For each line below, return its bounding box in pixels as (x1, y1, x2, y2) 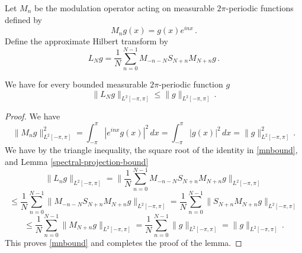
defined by (5, 13, 43, 25)
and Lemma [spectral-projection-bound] (5, 155, 149, 167)
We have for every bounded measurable (5, 77, 147, 90)
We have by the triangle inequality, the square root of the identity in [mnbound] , (5, 144, 298, 156)
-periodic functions (226, 2, 294, 14)
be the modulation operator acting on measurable (34, 2, 214, 14)
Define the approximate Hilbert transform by (5, 35, 168, 47)
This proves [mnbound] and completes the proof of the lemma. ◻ (5, 236, 242, 248)
